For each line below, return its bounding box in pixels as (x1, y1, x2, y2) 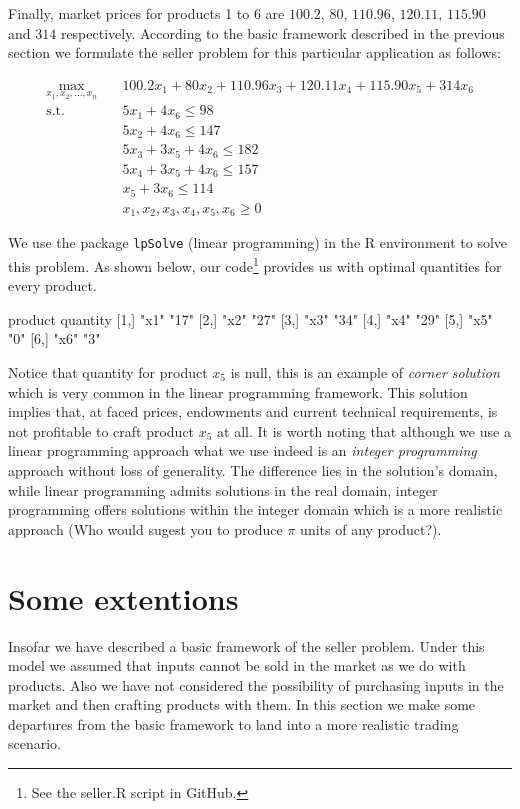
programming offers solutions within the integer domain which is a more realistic (8, 499, 503, 520)
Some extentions (8, 577, 239, 618)
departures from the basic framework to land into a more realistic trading (8, 713, 459, 734)
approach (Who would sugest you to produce (8, 518, 283, 539)
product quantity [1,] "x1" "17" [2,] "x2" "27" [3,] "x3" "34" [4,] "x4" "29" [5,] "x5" (8, 308, 493, 329)
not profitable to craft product (8, 420, 195, 441)
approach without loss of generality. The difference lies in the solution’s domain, (8, 460, 498, 480)
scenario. (8, 733, 62, 754)
